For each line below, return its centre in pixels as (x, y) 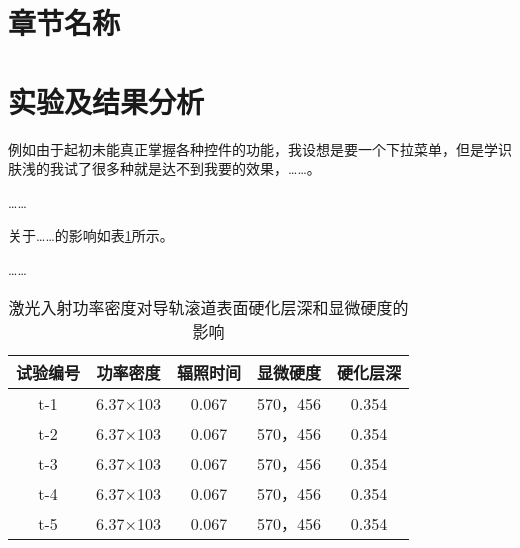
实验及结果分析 (106, 100)
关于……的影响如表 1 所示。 (91, 235)
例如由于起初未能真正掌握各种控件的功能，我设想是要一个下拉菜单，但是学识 (260, 148)
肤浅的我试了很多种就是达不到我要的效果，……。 (164, 168)
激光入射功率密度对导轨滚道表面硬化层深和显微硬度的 (208, 308)
